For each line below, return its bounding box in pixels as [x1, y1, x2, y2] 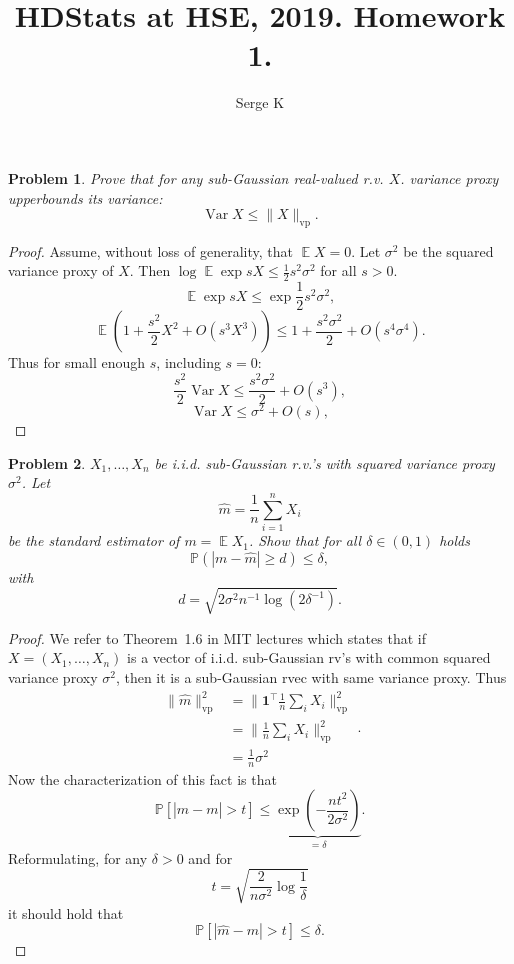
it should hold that [8, 902, 124, 923]
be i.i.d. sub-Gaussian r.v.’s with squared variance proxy [154, 452, 495, 473]
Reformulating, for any [8, 847, 148, 868]
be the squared [403, 240, 494, 261]
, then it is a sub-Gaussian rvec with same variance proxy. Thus [115, 667, 507, 688]
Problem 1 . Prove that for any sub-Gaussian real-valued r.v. [8, 167, 384, 188]
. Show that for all [248, 530, 362, 551]
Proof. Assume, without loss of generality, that [8, 240, 293, 261]
